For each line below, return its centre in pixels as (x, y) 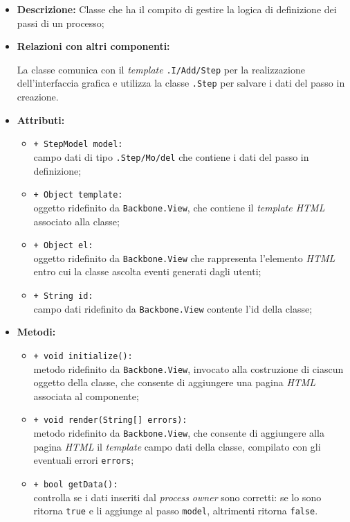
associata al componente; (86, 395)
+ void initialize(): (83, 356)
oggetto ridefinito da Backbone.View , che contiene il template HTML (179, 207)
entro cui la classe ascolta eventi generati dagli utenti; (147, 271)
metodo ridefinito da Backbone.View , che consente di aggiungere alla (179, 433)
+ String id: (63, 296)
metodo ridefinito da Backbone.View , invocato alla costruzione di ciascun (188, 368)
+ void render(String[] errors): (110, 420)
